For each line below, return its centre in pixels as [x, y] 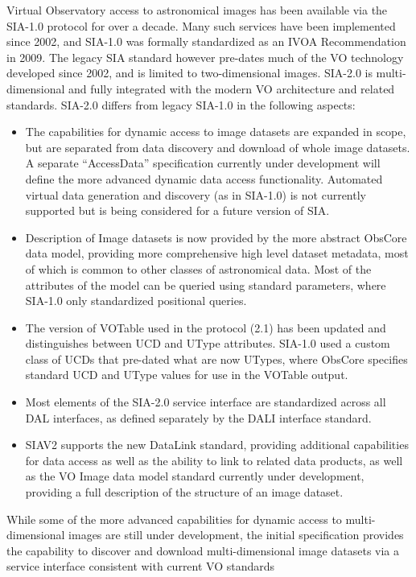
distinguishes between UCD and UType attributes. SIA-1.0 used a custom [208, 343]
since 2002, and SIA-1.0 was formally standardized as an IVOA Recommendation [206, 41]
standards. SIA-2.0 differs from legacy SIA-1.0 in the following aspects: [181, 104]
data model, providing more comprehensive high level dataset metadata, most [217, 253]
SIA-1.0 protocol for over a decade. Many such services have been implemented [201, 25]
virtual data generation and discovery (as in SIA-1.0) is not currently [196, 194]
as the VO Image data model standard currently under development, [195, 476]
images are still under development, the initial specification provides [236, 535]
